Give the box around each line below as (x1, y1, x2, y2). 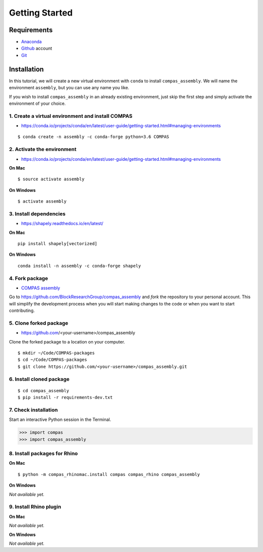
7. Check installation (9, 406, 58, 413)
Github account (21, 45, 52, 51)
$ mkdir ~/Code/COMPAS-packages (18, 350, 95, 356)
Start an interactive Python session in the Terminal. (9, 417, 112, 422)
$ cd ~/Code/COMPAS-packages (18, 357, 87, 362)
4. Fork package (9, 275, 48, 282)
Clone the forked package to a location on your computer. (9, 339, 125, 344)
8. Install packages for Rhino (9, 450, 78, 457)
